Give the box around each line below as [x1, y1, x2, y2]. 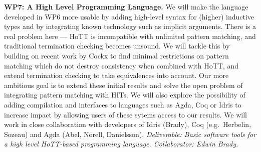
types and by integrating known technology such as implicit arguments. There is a [4, 21, 256, 31]
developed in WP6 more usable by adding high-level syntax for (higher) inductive [4, 11, 254, 21]
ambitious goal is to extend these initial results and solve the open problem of [4, 79, 243, 90]
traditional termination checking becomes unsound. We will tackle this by [4, 40, 230, 51]
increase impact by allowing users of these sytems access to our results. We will [4, 109, 247, 119]
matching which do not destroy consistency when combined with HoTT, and [4, 60, 239, 70]
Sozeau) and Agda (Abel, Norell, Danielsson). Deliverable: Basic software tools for [4, 128, 256, 139]
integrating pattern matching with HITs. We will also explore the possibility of [4, 89, 245, 100]
